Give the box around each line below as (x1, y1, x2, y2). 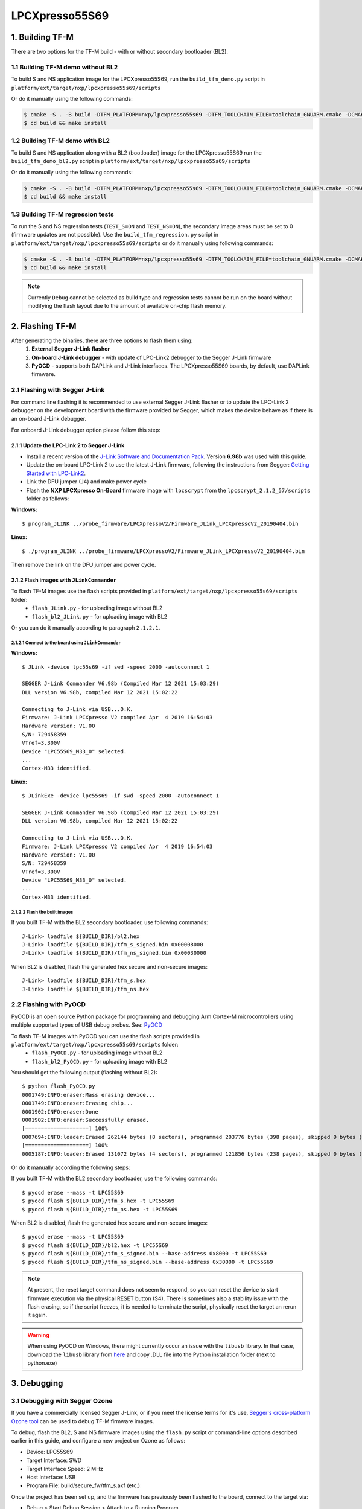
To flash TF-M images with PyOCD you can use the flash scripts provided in (11, 1032, 200, 1039)
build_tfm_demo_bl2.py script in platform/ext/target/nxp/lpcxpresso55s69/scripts (11, 158, 250, 165)
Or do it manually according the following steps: (11, 1164, 130, 1171)
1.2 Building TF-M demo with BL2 (11, 136, 110, 145)
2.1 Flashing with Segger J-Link (11, 386, 105, 394)
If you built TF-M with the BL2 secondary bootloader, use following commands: (11, 919, 208, 926)
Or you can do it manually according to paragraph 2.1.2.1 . (11, 624, 160, 631)
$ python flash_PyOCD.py (22, 1083, 95, 1089)
